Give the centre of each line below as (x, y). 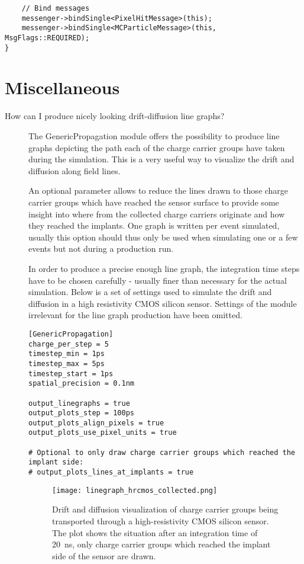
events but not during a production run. (101, 249)
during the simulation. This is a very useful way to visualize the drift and (161, 159)
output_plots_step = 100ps (81, 413)
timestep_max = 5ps (67, 363)
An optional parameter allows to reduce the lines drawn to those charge (159, 190)
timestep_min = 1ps (67, 354)
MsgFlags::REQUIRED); (47, 38)
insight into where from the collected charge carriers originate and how (157, 214)
